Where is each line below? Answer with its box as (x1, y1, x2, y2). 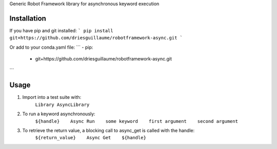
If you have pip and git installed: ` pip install (9, 27, 113, 33)
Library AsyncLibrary (35, 101, 90, 108)
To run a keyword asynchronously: (22, 111, 95, 117)
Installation (9, 14, 46, 23)
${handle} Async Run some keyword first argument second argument (35, 118, 239, 124)
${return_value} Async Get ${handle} (35, 135, 146, 141)
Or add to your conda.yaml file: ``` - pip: (9, 44, 93, 50)
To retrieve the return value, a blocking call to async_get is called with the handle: (22, 127, 195, 133)
